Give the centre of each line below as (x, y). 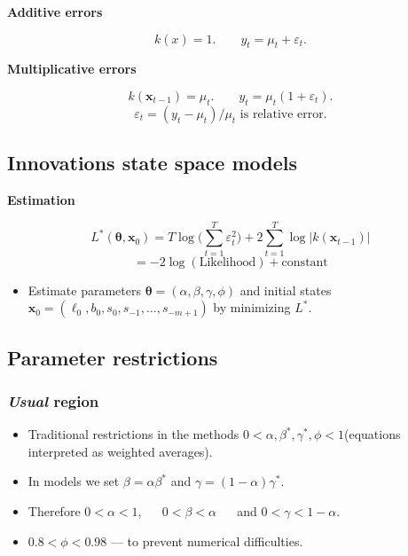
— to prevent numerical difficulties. (207, 540)
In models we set (74, 481)
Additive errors (55, 12)
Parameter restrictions (113, 357)
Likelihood (228, 262)
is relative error (282, 114)
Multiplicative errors (72, 69)
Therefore (54, 511)
